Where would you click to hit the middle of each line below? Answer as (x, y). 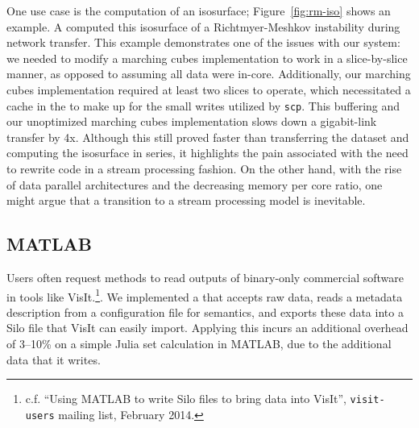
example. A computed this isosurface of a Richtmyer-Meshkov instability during (203, 26)
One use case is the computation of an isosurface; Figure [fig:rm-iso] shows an (199, 10)
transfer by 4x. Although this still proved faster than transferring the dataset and (208, 137)
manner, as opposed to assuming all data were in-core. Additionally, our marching (209, 74)
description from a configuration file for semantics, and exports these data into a (205, 312)
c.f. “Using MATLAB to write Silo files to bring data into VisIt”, (186, 399)
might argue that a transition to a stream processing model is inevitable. (186, 200)
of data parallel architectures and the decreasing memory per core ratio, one (195, 184)
